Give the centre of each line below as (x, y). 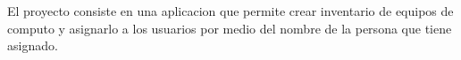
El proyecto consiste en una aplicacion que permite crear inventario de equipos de (230, 11)
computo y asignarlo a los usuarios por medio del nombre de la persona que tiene (230, 28)
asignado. (33, 45)
